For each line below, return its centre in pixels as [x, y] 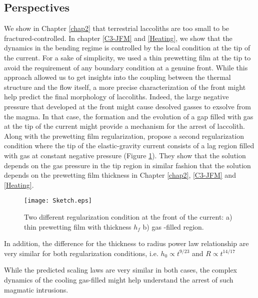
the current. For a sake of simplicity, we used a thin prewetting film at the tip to [127, 57]
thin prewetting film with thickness [78, 226]
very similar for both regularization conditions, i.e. [81, 253]
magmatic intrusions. [36, 289]
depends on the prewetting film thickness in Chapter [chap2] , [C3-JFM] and [120, 175]
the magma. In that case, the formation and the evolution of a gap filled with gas [129, 116]
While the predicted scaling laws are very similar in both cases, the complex [121, 270]
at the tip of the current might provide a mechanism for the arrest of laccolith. [124, 126]
